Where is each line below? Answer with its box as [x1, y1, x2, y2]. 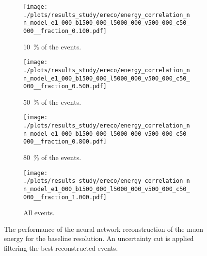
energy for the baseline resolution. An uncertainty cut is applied [4, 233, 194, 243]
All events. [23, 208, 55, 218]
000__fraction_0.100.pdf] [23, 27, 107, 34]
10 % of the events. [23, 41, 81, 51]
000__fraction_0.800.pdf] [23, 138, 107, 145]
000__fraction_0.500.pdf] [23, 83, 107, 90]
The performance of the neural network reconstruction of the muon [4, 224, 203, 234]
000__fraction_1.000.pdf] [23, 193, 107, 201]
